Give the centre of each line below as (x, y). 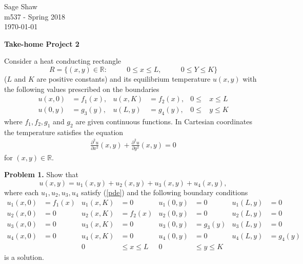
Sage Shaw (21, 6)
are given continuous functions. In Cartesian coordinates (164, 121)
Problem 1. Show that (42, 174)
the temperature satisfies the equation (64, 132)
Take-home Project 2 (42, 43)
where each (22, 192)
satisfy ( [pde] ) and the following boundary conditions (165, 192)
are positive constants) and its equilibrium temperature (124, 78)
